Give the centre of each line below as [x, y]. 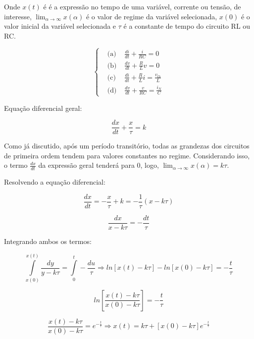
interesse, [18, 16]
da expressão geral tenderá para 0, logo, [99, 165]
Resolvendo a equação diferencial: [55, 182]
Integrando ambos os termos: [48, 241]
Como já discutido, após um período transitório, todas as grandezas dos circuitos [127, 146]
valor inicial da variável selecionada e [60, 26]
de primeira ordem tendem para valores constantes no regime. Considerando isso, [127, 155]
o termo [16, 165]
